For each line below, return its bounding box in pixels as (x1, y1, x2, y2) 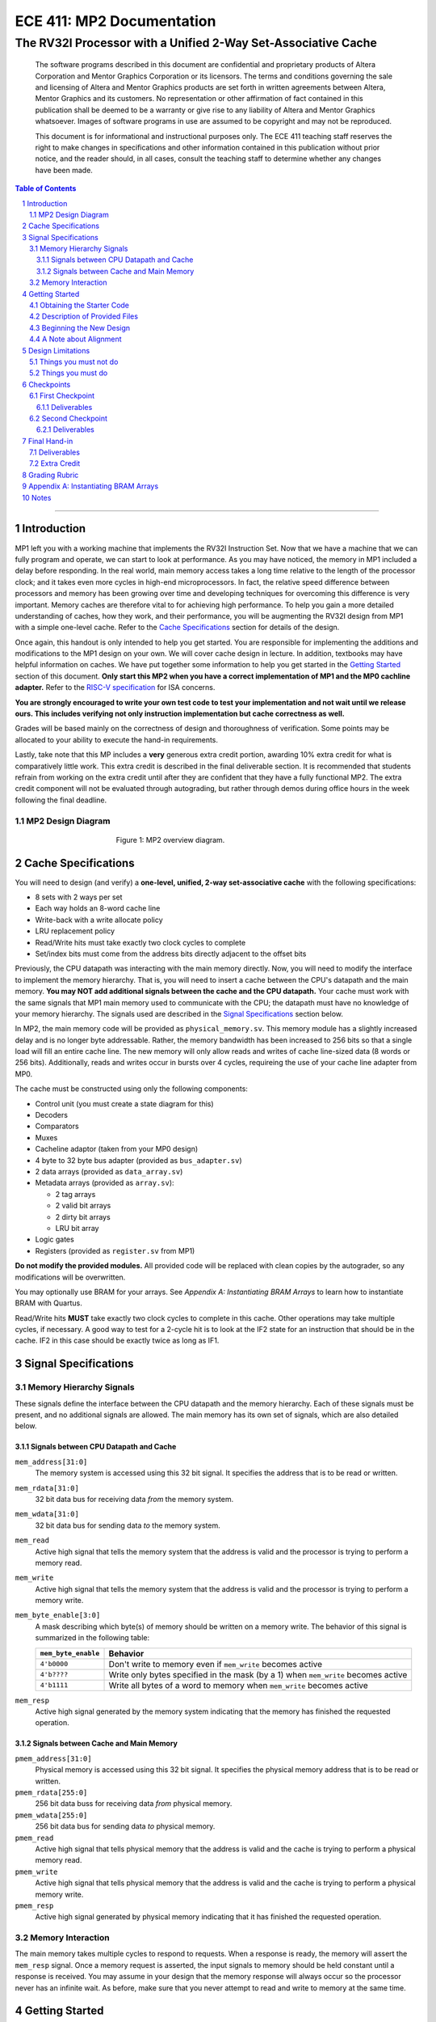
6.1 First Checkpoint (29, 391, 95, 400)
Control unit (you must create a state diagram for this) (35, 1098, 214, 1108)
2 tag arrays (55, 1189, 96, 1199)
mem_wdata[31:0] (15, 1509, 80, 1519)
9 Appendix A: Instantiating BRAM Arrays (22, 481, 159, 491)
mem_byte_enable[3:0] (15, 1610, 101, 1620)
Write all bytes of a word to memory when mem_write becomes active (108, 1679, 369, 1690)
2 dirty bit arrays (55, 1212, 111, 1221)
